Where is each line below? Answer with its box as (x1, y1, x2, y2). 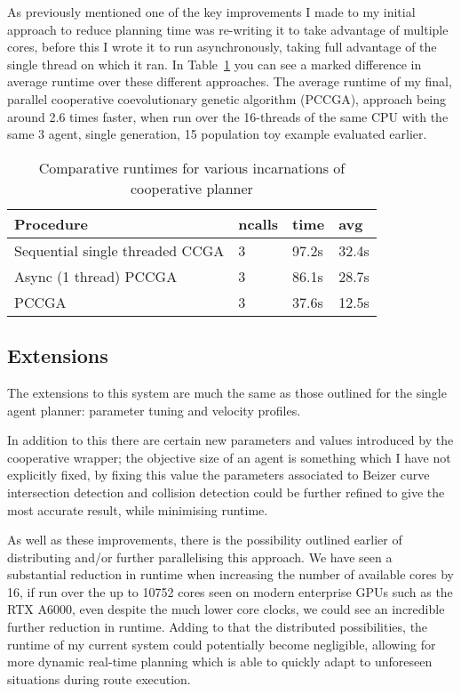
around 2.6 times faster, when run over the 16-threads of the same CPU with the (7, 107, 449, 125)
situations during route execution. (7, 669, 191, 688)
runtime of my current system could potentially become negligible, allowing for (7, 634, 436, 653)
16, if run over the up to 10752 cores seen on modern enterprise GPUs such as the (7, 582, 453, 601)
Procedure (14, 213, 88, 234)
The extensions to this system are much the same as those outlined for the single (7, 383, 447, 401)
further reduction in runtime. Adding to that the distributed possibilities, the (7, 617, 428, 636)
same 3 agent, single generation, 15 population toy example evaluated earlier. (7, 125, 427, 143)
